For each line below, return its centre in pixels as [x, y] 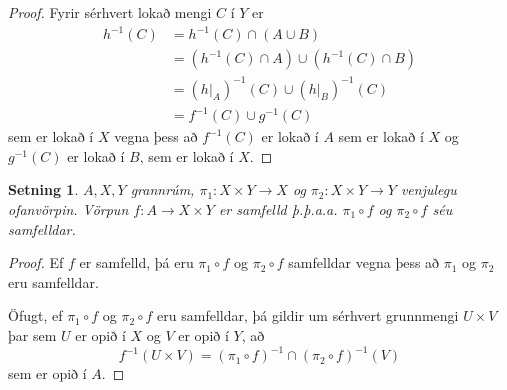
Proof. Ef [36, 262]
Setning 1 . [43, 189]
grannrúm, [162, 189]
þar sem [32, 334]
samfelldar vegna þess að [364, 262]
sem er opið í [47, 373]
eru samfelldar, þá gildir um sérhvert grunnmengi [308, 315]
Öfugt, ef [35, 315]
